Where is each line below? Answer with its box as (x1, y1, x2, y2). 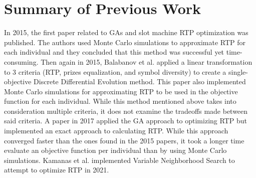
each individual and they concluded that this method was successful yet (4, 47, 224, 57)
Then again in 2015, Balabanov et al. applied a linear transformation (41, 56, 252, 67)
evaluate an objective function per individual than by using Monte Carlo (4, 145, 227, 155)
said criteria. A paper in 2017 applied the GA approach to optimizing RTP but (4, 115, 247, 126)
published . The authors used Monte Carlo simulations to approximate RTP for (4, 37, 246, 47)
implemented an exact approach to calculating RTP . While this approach (4, 125, 228, 136)
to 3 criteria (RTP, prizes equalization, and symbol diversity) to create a (4, 66, 226, 77)
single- (228, 66, 248, 77)
